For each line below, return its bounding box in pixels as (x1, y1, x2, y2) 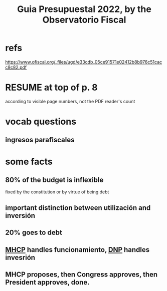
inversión (5, 211, 36, 220)
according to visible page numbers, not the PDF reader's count (5, 98, 135, 104)
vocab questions (5, 116, 77, 127)
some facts (5, 156, 53, 167)
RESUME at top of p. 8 (5, 82, 98, 93)
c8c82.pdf (5, 64, 27, 70)
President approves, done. (5, 278, 90, 286)
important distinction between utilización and (5, 203, 151, 212)
